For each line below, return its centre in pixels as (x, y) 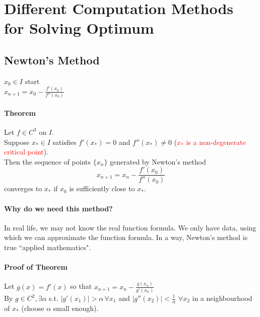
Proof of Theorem (36, 267)
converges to (23, 188)
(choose (33, 308)
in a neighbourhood (222, 298)
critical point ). (26, 152)
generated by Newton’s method (158, 161)
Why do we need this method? (58, 208)
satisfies (64, 142)
